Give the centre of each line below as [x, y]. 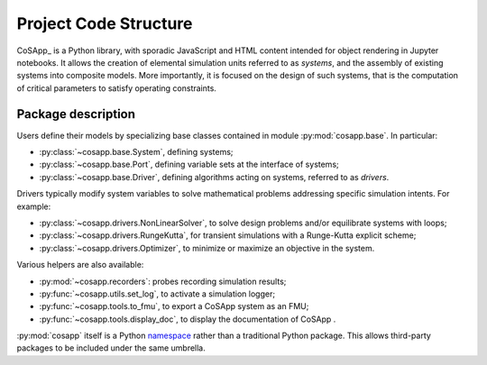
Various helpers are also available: [80, 265]
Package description [76, 114]
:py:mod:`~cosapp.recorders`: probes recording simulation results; [163, 281]
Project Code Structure [105, 23]
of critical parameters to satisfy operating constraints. [116, 88]
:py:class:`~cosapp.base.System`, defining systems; [136, 152]
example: [34, 206]
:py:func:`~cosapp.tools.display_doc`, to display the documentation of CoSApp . [188, 319]
